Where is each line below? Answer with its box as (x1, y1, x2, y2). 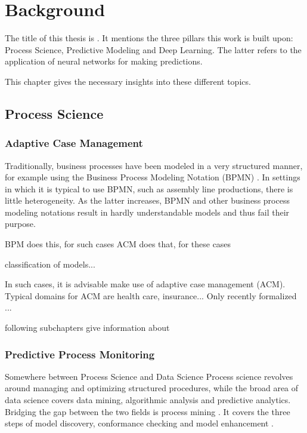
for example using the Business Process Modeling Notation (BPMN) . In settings (5, 171, 300, 183)
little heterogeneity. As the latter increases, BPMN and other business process (5, 194, 290, 207)
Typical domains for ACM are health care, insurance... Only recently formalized (5, 289, 297, 302)
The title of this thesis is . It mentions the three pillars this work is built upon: (5, 32, 293, 44)
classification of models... (5, 257, 95, 270)
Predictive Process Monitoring (5, 346, 155, 361)
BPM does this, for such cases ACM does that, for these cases (5, 238, 231, 250)
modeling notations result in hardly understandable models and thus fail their (5, 205, 290, 218)
